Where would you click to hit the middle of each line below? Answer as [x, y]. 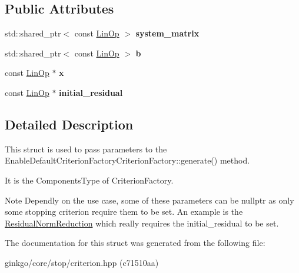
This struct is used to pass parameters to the [86, 149]
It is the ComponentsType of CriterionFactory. [89, 180]
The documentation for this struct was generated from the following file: [135, 243]
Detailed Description [69, 124]
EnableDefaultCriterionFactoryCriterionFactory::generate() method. [127, 160]
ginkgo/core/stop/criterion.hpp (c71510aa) [82, 262]
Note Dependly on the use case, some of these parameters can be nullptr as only [149, 200]
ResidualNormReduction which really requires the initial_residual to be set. [142, 223]
